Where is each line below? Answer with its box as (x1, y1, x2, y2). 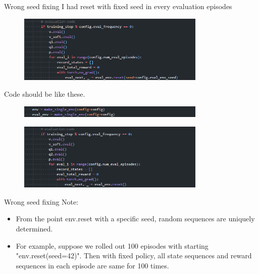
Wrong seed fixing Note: (4, 196, 79, 207)
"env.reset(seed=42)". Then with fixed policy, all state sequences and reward (16, 250, 252, 261)
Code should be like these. (4, 89, 85, 99)
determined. (16, 223, 53, 234)
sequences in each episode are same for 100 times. (16, 260, 169, 270)
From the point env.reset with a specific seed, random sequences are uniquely (16, 213, 255, 224)
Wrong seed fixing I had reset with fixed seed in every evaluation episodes (4, 1, 232, 11)
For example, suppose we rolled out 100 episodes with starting (16, 240, 209, 251)
